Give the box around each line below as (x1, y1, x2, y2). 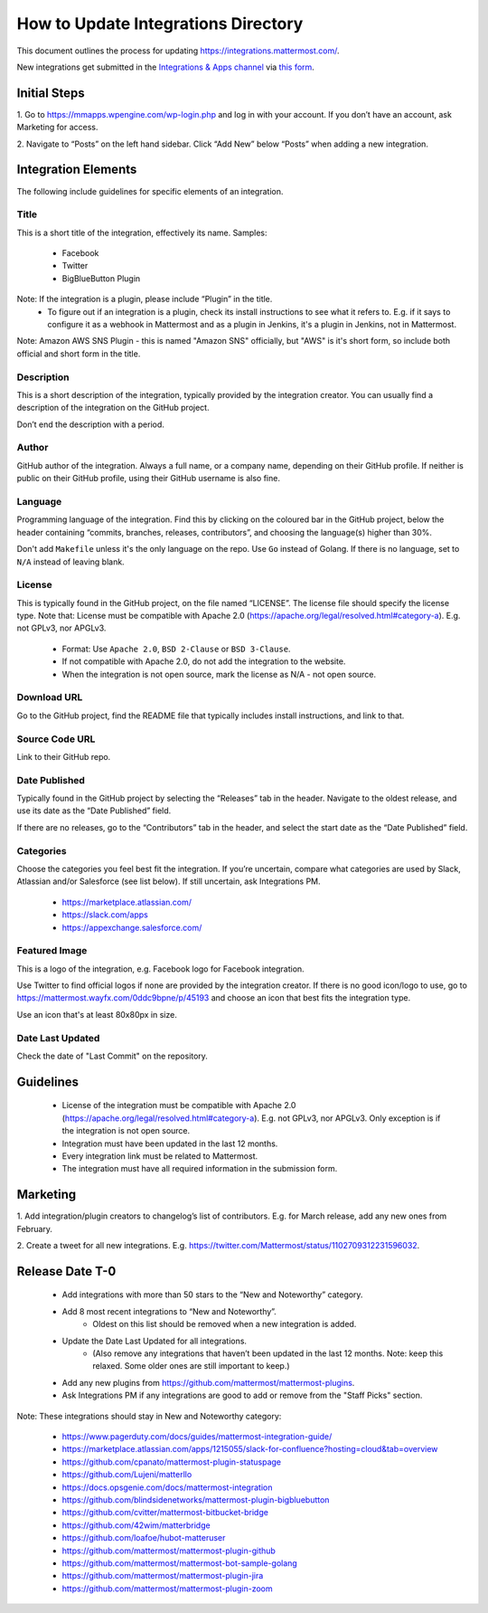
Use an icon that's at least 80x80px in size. (16, 1009, 178, 1020)
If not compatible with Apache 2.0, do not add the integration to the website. (61, 656, 346, 667)
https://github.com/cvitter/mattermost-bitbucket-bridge (61, 1507, 268, 1518)
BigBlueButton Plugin (61, 272, 141, 284)
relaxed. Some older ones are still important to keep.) (92, 1361, 290, 1371)
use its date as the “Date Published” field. (16, 805, 172, 816)
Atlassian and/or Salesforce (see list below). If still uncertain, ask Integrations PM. (16, 876, 321, 887)
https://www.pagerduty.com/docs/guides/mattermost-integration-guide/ (61, 1430, 333, 1442)
